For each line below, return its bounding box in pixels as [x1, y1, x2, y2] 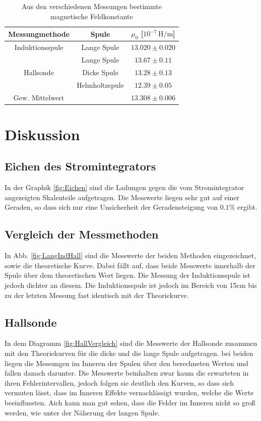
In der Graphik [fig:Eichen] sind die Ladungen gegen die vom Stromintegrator [5, 182, 244, 193]
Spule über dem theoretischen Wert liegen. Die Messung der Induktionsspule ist [5, 270, 250, 280]
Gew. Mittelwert [13, 92, 64, 102]
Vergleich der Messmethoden [5, 226, 159, 242]
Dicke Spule [82, 67, 118, 77]
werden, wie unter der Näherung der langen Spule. [5, 407, 160, 417]
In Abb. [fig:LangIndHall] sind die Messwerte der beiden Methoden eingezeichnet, [5, 250, 256, 261]
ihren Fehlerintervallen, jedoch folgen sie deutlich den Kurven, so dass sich [5, 377, 234, 388]
